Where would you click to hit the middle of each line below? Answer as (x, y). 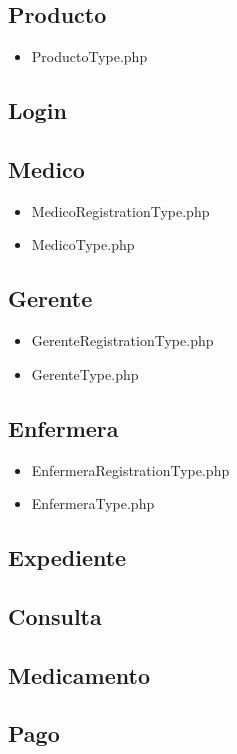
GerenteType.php (85, 373)
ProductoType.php (89, 56)
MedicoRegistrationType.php (120, 210)
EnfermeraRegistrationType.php (130, 469)
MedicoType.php (83, 244)
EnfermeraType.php (93, 503)
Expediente (67, 557)
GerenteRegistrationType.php (122, 340)
